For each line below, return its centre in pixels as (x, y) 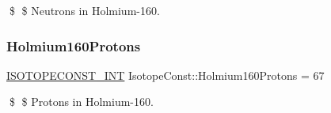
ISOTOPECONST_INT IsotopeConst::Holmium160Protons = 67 (165, 75)
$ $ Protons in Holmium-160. (81, 102)
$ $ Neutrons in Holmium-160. (84, 10)
